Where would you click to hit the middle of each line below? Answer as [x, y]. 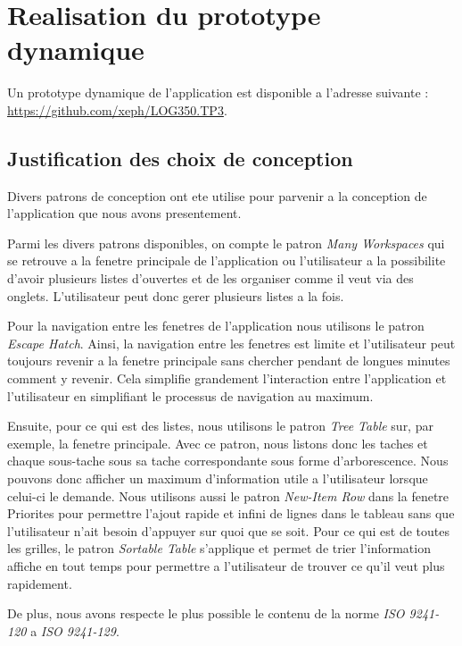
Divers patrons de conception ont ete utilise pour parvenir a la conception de [217, 195]
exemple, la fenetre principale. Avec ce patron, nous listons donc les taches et [218, 443]
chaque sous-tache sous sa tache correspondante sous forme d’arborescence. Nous [228, 461]
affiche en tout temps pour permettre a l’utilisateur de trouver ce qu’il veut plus [226, 565]
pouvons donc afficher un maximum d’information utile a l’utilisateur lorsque [218, 478]
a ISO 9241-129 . [75, 630]
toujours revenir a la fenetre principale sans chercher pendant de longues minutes [229, 361]
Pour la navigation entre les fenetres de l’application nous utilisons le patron [216, 326]
